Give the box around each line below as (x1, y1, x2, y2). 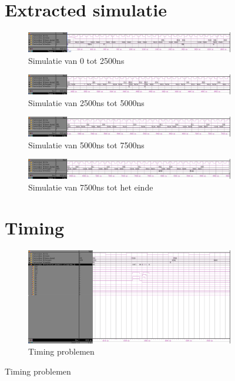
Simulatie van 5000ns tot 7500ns (28, 138, 145, 151)
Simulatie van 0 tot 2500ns (28, 54, 125, 66)
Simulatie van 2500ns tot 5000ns (28, 96, 145, 108)
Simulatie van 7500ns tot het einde (28, 181, 153, 193)
